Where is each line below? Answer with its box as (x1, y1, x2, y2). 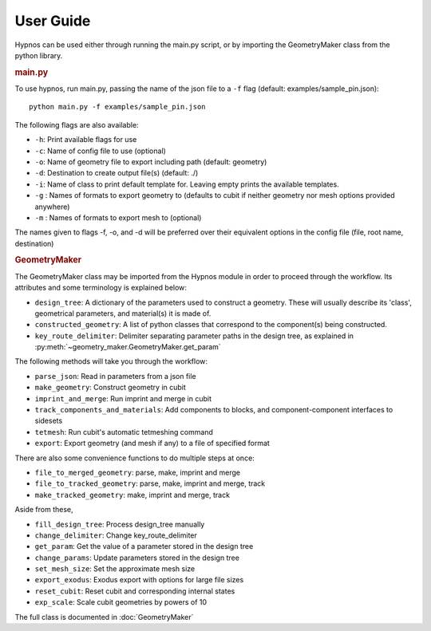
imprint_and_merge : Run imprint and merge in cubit (34, 393, 212, 403)
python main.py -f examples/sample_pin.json (29, 102, 207, 112)
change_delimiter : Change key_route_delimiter (34, 530, 197, 540)
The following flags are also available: (14, 120, 139, 129)
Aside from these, (14, 505, 73, 515)
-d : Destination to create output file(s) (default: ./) (34, 168, 199, 178)
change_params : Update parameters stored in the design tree (34, 553, 239, 562)
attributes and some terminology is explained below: (14, 283, 188, 293)
